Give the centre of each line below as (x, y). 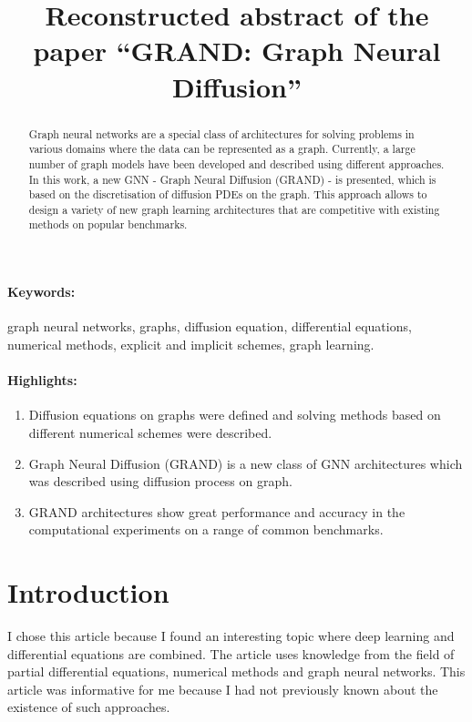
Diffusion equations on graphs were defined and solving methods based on (235, 415)
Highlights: (42, 380)
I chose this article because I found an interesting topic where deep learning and (231, 636)
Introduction (88, 592)
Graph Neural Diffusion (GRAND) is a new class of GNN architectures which (246, 463)
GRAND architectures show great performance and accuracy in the (217, 511)
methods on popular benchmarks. (108, 224)
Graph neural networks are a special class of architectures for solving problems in (221, 133)
